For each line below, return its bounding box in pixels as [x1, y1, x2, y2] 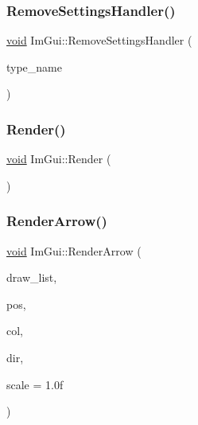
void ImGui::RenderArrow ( [6, 242, 142, 259]
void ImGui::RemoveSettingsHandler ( [6, 32, 192, 49]
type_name [6, 58, 62, 75]
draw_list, [6, 269, 57, 286]
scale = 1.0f [6, 376, 64, 392]
